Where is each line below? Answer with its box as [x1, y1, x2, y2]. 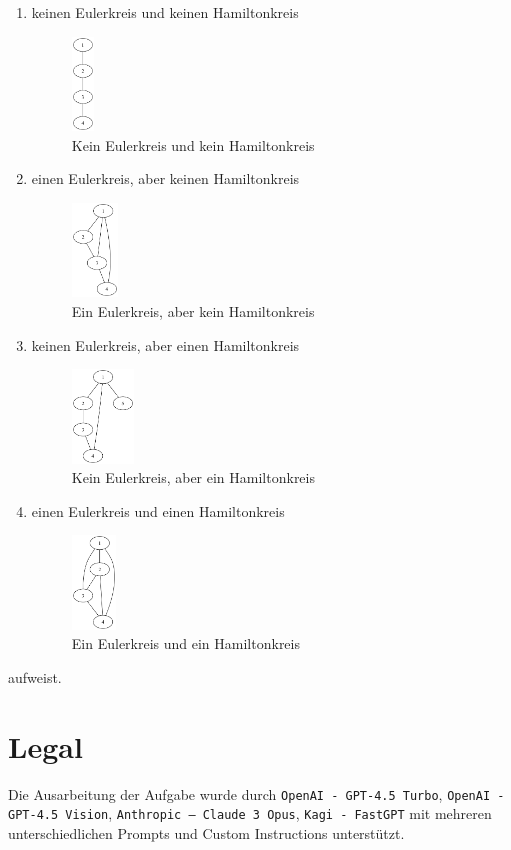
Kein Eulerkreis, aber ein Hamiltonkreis [71, 467, 315, 488]
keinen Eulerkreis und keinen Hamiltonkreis [31, 2, 299, 22]
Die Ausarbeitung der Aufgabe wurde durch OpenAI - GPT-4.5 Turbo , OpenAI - [8, 783, 505, 804]
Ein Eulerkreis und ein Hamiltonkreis [71, 633, 300, 654]
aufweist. [8, 667, 62, 688]
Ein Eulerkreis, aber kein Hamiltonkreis [71, 300, 315, 321]
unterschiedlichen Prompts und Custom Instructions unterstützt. [8, 823, 405, 844]
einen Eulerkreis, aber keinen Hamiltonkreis [31, 168, 300, 189]
